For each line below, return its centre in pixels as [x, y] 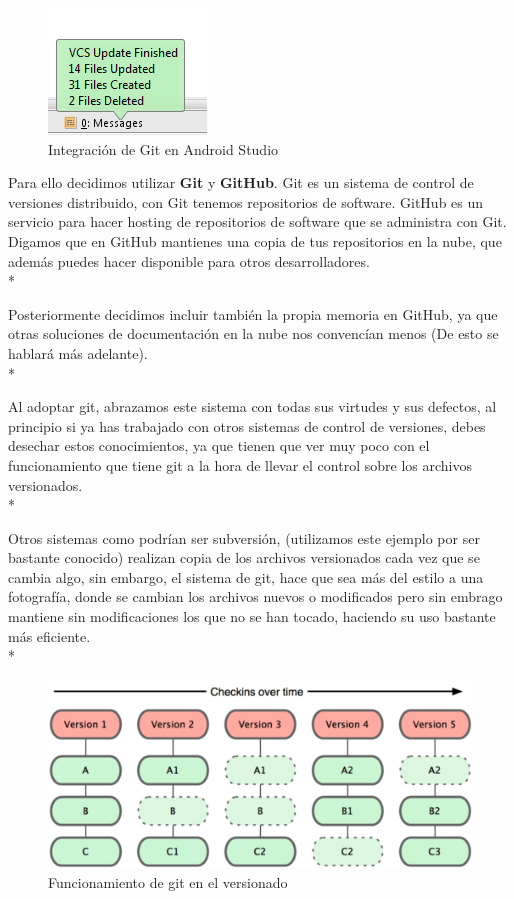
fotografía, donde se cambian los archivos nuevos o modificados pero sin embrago [255, 596]
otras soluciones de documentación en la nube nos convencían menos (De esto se [253, 333]
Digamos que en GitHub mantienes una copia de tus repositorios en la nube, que [255, 240]
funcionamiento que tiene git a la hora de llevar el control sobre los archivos [240, 464]
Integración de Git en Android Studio [163, 148]
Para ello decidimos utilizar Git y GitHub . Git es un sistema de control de [241, 182]
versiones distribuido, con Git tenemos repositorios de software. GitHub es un [246, 201]
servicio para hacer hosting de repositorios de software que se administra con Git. [257, 221]
